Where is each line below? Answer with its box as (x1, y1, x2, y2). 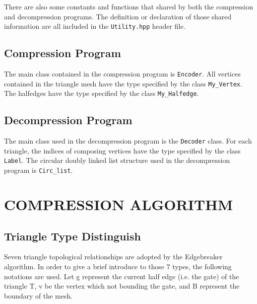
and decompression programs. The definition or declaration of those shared (4, 11, 232, 21)
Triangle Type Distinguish (4, 228, 141, 243)
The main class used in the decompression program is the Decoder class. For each (4, 136, 252, 146)
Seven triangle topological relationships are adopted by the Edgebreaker (4, 251, 223, 262)
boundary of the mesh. (4, 290, 73, 301)
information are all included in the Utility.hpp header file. (4, 21, 186, 31)
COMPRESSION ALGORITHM (4, 194, 233, 214)
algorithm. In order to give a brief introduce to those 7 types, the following (4, 261, 232, 271)
